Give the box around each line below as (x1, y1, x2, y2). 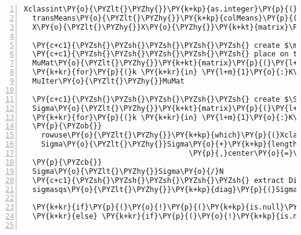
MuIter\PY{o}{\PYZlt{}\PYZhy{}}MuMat (32, 77, 184, 85)
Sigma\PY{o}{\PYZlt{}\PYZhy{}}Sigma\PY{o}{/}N (32, 167, 224, 176)
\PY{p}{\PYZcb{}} (32, 157, 102, 167)
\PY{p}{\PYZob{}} (32, 122, 102, 131)
